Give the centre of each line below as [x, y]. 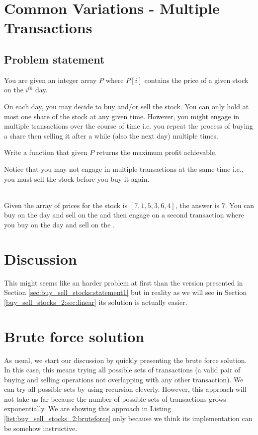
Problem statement [54, 59]
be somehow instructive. [41, 428]
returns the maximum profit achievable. [157, 152]
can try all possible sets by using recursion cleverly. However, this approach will [125, 389]
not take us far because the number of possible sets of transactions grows [115, 399]
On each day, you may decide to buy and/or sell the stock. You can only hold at [127, 106]
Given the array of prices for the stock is [66, 205]
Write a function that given [46, 152]
